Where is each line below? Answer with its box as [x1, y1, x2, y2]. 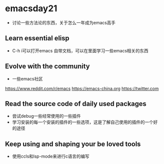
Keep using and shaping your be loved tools [5, 140, 141, 148]
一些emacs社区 [12, 76, 43, 82]
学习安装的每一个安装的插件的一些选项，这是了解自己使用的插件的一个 [12, 119, 154, 125]
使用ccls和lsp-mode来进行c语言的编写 [12, 153, 89, 159]
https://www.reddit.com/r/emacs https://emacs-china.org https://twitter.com [5, 85, 159, 91]
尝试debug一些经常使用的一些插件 [12, 113, 81, 119]
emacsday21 [5, 3, 58, 14]
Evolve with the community [5, 62, 90, 71]
